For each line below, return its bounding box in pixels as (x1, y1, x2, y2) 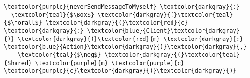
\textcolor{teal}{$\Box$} (11, 11, 94, 18)
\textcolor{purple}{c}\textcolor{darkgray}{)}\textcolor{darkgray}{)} (4, 67, 236, 75)
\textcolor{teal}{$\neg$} (17, 51, 101, 58)
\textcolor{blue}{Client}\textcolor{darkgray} (87, 27, 240, 34)
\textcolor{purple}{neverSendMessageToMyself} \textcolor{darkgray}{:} (4, 3, 240, 10)
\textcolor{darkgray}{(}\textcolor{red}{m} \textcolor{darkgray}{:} (17, 35, 243, 42)
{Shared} (4, 59, 32, 66)
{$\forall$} (4, 19, 42, 26)
